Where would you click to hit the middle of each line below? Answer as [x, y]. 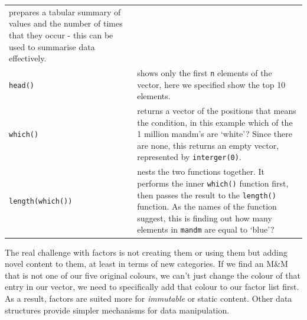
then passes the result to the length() [207, 195]
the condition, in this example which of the [215, 122]
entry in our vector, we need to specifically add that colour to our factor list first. [152, 287]
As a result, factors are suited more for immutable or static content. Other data [148, 298]
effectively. [28, 58]
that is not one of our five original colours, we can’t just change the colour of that [153, 275]
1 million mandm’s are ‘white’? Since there [215, 134]
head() [22, 85]
